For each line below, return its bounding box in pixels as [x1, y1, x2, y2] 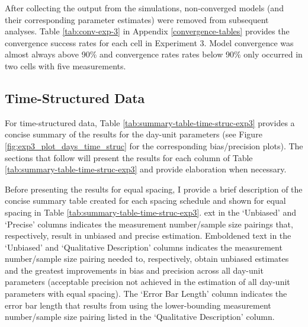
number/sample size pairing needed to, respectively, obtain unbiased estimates [5, 252, 289, 265]
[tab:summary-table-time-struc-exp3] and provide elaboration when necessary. [5, 163, 287, 175]
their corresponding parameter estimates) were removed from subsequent [5, 13, 269, 25]
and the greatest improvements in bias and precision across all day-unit [5, 264, 264, 276]
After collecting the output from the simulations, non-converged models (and [5, 2, 284, 14]
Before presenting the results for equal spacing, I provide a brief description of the [5, 182, 303, 195]
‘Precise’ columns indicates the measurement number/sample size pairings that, [5, 217, 293, 230]
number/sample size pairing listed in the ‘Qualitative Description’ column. [5, 310, 275, 323]
